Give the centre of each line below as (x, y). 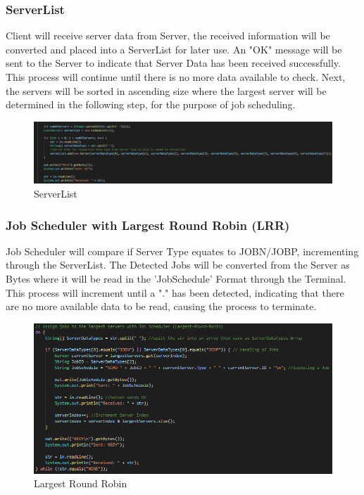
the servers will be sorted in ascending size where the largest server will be (166, 90)
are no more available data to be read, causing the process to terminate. (161, 306)
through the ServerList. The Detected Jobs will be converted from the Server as (178, 265)
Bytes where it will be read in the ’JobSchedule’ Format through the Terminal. (176, 278)
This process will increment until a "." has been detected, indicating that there (175, 292)
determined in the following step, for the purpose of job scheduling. (151, 104)
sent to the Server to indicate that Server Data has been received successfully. (173, 63)
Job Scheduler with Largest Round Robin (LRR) (148, 225)
